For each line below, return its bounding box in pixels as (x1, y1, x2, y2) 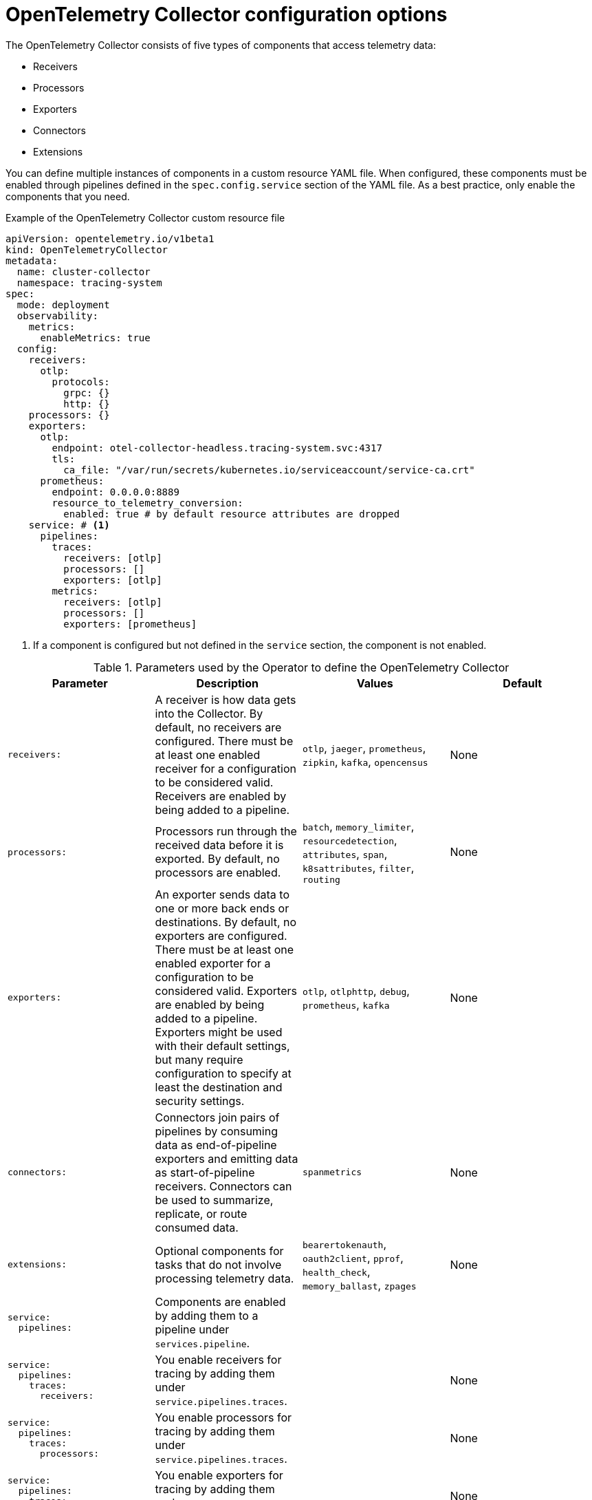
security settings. (155, 1093, 245, 1108)
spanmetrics (303, 1167, 362, 1178)
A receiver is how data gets (155, 692, 296, 707)
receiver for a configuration (155, 761, 296, 775)
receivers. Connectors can (155, 1179, 292, 1193)
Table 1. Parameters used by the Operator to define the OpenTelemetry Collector (93, 660, 509, 674)
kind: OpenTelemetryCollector (6, 244, 168, 255)
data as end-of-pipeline (155, 1137, 277, 1152)
